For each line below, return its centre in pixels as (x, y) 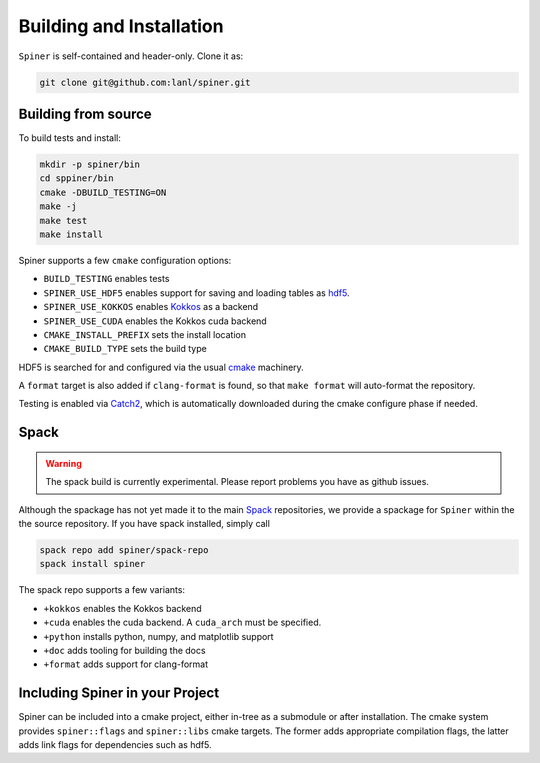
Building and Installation (121, 26)
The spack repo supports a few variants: (101, 590)
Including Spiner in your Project (119, 693)
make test (63, 220)
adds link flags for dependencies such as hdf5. (115, 745)
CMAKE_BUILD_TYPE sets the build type (125, 349)
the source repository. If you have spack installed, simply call (144, 524)
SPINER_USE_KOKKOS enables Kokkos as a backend (151, 307)
